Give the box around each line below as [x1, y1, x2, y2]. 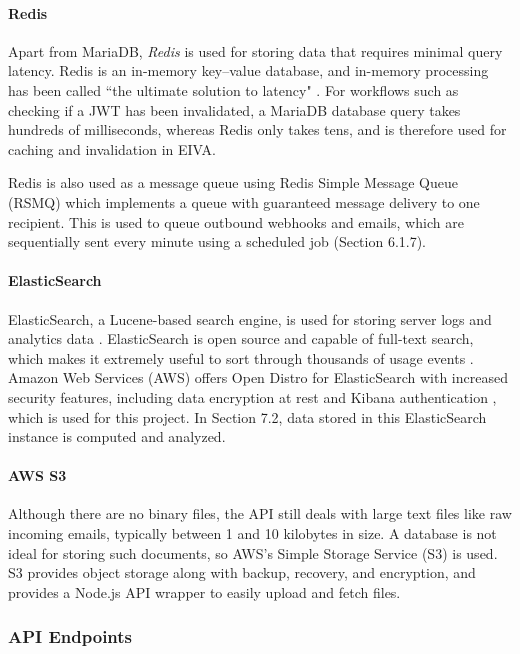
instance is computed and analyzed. [8, 426, 226, 447]
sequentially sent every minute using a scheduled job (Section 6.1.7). [8, 231, 427, 252]
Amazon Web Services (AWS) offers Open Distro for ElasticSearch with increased [8, 367, 508, 388]
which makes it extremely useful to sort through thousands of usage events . [8, 347, 474, 368]
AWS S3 [8, 465, 67, 486]
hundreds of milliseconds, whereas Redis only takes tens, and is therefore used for [8, 119, 507, 140]
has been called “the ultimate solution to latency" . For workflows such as [8, 79, 459, 100]
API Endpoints [8, 624, 133, 649]
